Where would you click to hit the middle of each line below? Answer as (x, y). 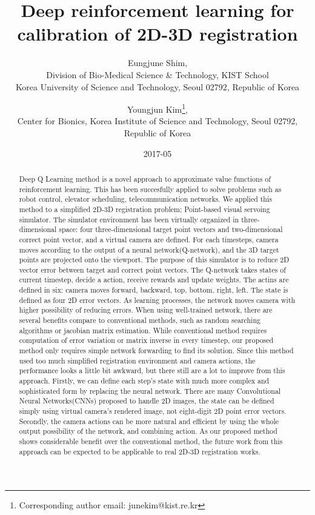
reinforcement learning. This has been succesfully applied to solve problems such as (150, 189)
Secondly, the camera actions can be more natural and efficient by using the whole (149, 421)
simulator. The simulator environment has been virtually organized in (129, 219)
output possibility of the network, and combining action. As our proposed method (148, 431)
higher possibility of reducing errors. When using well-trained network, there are (146, 310)
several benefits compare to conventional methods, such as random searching (140, 320)
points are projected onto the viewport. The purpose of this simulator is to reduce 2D (154, 260)
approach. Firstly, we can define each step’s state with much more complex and (144, 381)
